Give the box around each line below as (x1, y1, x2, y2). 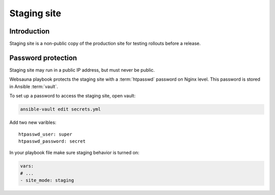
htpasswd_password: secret (18, 138, 86, 144)
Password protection (9, 53, 77, 62)
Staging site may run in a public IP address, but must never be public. (9, 67, 155, 73)
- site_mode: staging (20, 178, 74, 183)
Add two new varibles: (9, 119, 57, 125)
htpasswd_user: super (18, 131, 72, 137)
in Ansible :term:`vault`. (9, 83, 58, 89)
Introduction (9, 27, 50, 36)
